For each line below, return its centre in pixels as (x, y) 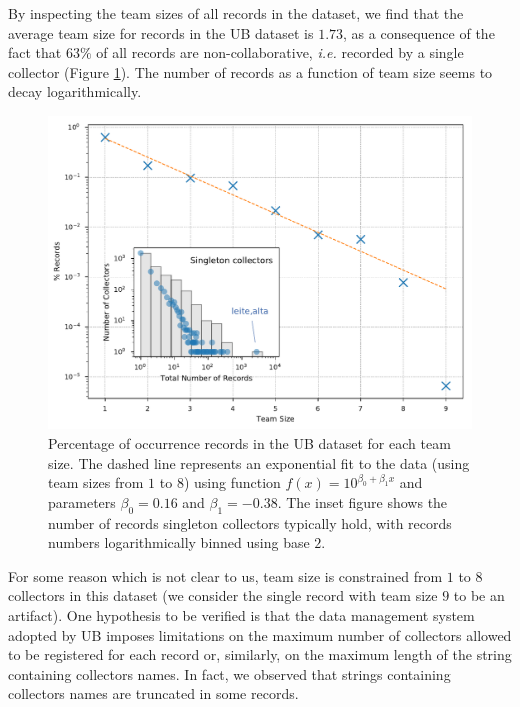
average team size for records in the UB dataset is (161, 32)
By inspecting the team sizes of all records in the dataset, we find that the (236, 13)
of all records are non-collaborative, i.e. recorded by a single (280, 52)
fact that (35, 52)
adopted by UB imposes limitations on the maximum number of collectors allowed (260, 634)
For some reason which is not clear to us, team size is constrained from (225, 575)
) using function (232, 482)
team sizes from (96, 482)
